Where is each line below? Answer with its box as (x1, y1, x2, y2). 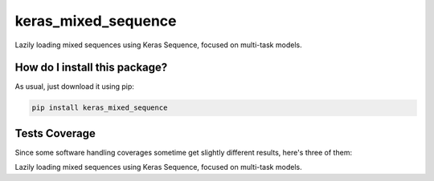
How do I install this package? (14, 61, 168, 74)
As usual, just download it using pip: (14, 82, 134, 91)
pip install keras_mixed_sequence (31, 103, 168, 112)
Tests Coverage (14, 127, 96, 140)
